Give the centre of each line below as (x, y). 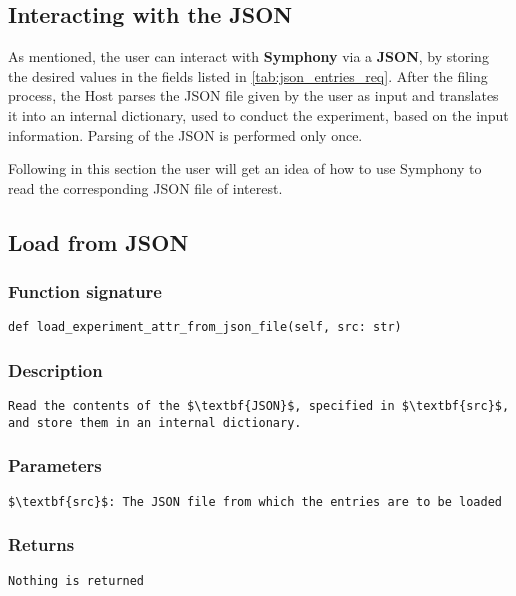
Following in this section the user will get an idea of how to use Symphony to (245, 168)
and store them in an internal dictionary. (155, 422)
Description (55, 369)
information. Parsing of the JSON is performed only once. (185, 134)
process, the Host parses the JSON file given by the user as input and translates (253, 95)
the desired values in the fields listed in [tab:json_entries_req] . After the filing (248, 75)
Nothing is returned (76, 580)
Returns (41, 544)
